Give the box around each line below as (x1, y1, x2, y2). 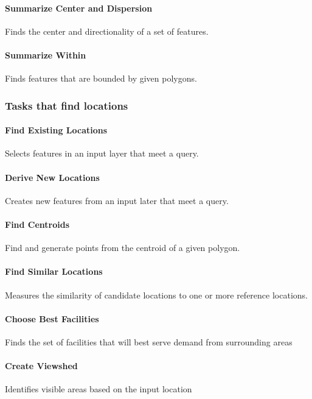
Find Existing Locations (5, 124, 108, 136)
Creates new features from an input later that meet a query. (5, 194, 229, 207)
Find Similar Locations (5, 265, 103, 278)
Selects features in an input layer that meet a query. (5, 147, 199, 160)
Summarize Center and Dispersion (5, 1, 153, 14)
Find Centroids (5, 218, 70, 230)
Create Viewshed (5, 359, 78, 372)
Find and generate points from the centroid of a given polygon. (5, 241, 240, 254)
